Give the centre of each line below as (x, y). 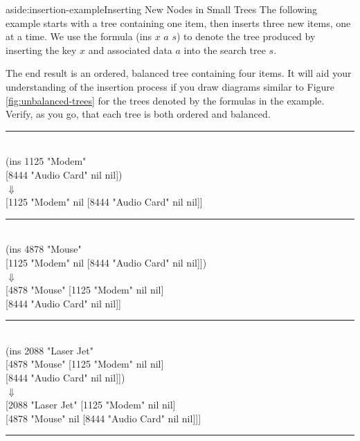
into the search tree (225, 49)
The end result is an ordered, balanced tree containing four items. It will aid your (179, 73)
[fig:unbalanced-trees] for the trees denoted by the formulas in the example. (165, 100)
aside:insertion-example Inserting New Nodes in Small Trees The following (162, 9)
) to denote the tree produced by (246, 36)
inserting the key (41, 49)
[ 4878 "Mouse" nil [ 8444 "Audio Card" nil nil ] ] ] (103, 418)
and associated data (130, 49)
